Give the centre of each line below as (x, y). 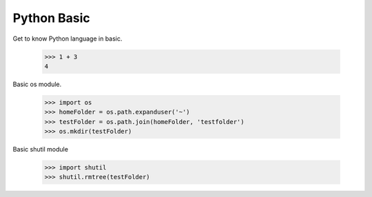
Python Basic (51, 18)
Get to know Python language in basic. (68, 39)
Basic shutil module (41, 149)
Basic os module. (37, 84)
